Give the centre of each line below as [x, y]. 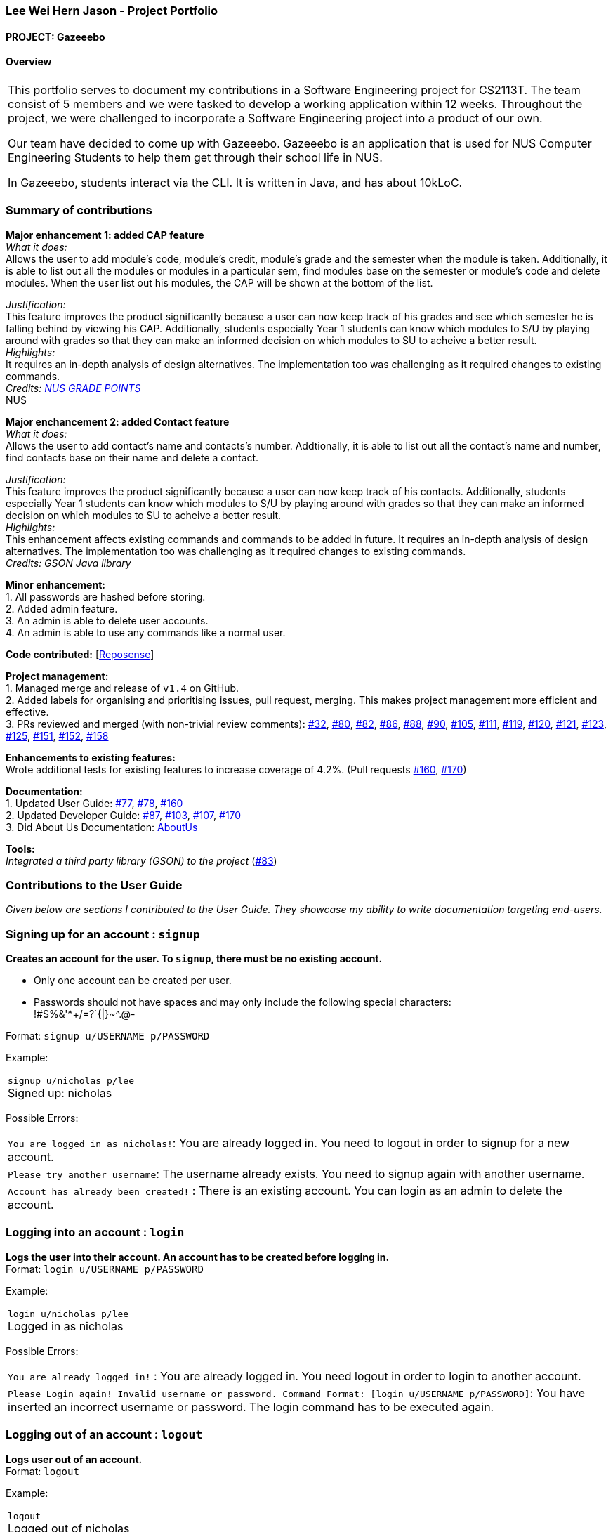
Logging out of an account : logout [104, 1435]
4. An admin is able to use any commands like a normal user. [146, 632]
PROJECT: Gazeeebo [55, 37]
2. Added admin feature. [62, 608]
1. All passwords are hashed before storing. [106, 596]
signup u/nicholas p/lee [71, 1081]
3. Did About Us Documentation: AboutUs [102, 827]
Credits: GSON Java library [68, 563]
